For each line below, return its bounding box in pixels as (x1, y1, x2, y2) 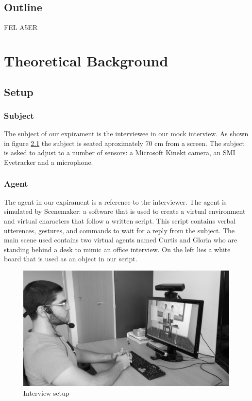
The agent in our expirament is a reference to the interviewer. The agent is (4, 196, 227, 207)
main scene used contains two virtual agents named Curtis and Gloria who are (4, 235, 237, 245)
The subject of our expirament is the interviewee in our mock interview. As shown (4, 128, 249, 139)
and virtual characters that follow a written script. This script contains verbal (4, 215, 236, 225)
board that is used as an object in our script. (4, 254, 137, 264)
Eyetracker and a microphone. (4, 157, 93, 167)
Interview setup (23, 388, 69, 398)
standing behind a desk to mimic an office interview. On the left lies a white (4, 244, 231, 254)
